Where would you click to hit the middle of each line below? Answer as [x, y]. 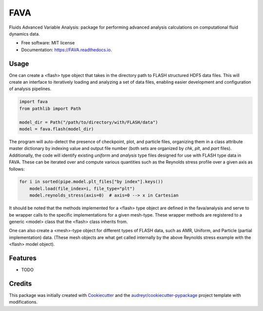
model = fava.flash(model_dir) [57, 129]
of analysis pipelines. [30, 89]
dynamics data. [24, 34]
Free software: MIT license [48, 43]
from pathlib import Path [50, 109]
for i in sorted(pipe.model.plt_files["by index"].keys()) [91, 182]
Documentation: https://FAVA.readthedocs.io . [66, 50]
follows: [17, 169]
